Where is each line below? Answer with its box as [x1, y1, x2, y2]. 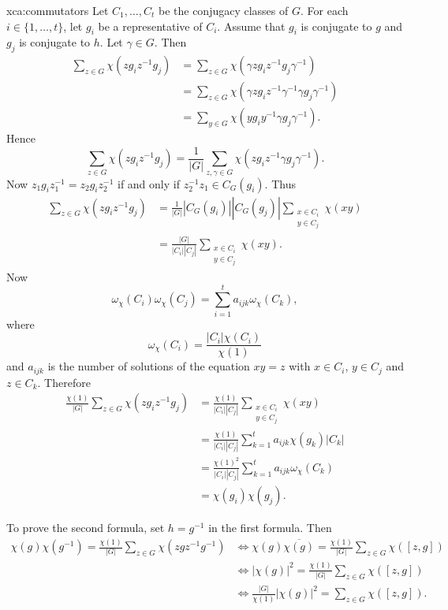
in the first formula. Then [208, 519, 332, 536]
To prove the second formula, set [6, 519, 165, 536]
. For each [300, 2, 349, 18]
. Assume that [217, 17, 286, 34]
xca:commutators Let [6, 2, 109, 18]
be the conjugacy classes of [158, 2, 289, 18]
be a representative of [98, 17, 203, 34]
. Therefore [37, 374, 91, 390]
